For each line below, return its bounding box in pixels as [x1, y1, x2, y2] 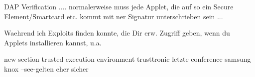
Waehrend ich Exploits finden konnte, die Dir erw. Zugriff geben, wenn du [4, 28, 230, 38]
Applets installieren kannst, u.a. [4, 37, 102, 47]
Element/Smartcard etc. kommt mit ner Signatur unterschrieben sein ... [4, 11, 223, 21]
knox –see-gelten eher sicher [4, 63, 89, 74]
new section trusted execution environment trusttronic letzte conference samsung [4, 54, 251, 64]
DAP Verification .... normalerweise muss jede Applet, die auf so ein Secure [4, 1, 234, 11]
